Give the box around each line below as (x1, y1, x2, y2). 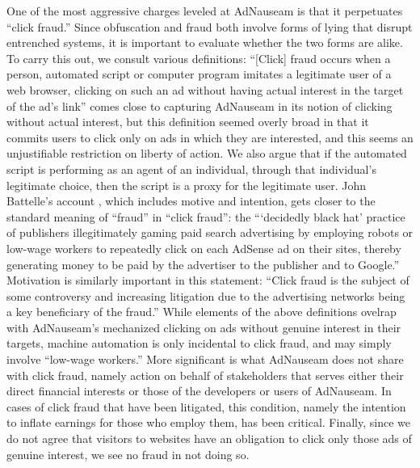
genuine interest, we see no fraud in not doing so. (6, 445, 250, 462)
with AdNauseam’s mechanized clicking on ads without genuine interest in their (6, 318, 401, 335)
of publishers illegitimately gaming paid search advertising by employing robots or (6, 224, 414, 241)
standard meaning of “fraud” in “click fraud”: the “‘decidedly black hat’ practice (6, 208, 405, 225)
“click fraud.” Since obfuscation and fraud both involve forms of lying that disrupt (6, 18, 413, 35)
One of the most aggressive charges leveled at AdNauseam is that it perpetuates (6, 2, 403, 19)
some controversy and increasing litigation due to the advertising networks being (6, 287, 405, 304)
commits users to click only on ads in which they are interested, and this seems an (6, 129, 414, 145)
